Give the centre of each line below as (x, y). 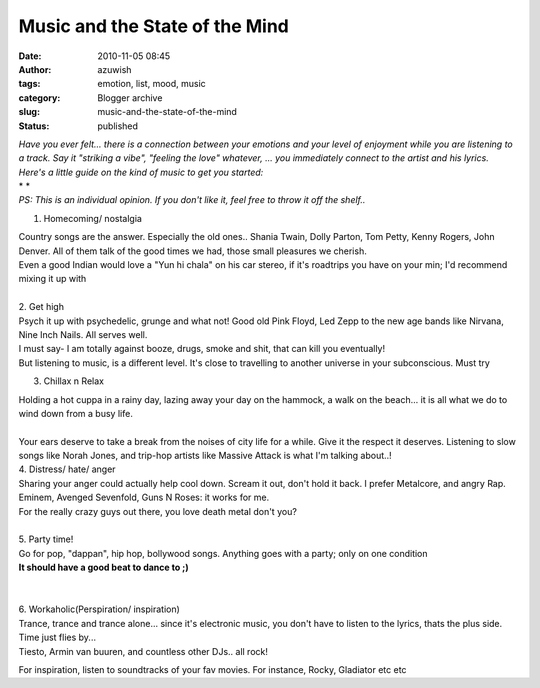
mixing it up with (52, 279)
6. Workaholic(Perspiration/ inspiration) (99, 609)
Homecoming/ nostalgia (92, 218)
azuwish (114, 69)
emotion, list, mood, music (152, 84)
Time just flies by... (57, 637)
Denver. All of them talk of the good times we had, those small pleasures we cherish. (192, 251)
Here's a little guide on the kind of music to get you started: (141, 172)
